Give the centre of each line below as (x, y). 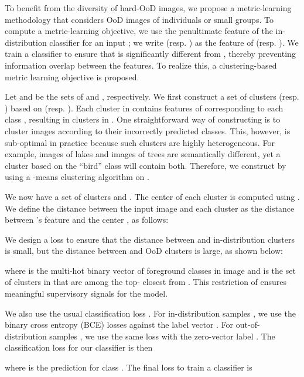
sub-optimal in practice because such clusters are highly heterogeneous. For (140, 142)
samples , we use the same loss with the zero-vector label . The (162, 336)
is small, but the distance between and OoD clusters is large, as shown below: (144, 251)
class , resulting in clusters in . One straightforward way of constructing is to (143, 119)
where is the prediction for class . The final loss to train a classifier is (129, 367)
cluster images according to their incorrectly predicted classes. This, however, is (148, 130)
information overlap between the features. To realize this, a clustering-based (141, 65)
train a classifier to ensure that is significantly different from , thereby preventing (150, 54)
